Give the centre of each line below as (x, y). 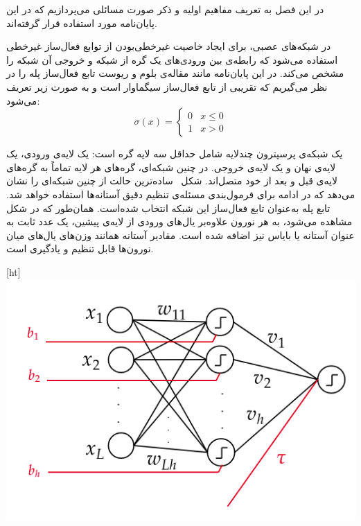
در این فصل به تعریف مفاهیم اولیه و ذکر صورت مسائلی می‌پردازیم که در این (165, 9)
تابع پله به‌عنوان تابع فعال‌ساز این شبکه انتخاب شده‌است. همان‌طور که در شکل (168, 208)
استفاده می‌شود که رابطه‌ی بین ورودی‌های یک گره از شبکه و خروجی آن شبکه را (172, 59)
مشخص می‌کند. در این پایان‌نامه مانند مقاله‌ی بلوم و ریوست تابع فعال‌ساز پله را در (175, 73)
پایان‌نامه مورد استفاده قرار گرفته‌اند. (82, 23)
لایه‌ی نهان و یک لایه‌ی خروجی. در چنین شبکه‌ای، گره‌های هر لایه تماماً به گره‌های (171, 167)
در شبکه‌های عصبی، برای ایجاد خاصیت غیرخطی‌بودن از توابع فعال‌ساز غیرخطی (169, 46)
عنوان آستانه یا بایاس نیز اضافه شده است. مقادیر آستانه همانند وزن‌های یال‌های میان (180, 235)
